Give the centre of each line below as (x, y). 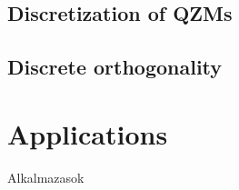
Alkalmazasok (46, 177)
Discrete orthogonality (115, 67)
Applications (88, 133)
